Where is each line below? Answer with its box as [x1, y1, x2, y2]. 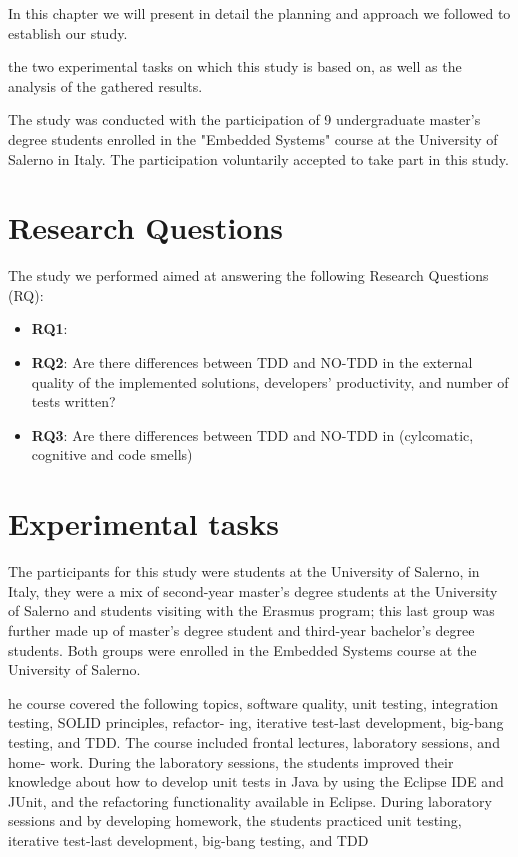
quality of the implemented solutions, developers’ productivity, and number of [31, 371, 509, 392]
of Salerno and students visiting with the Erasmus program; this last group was [8, 600, 495, 621]
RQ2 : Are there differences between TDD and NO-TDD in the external [31, 352, 473, 373]
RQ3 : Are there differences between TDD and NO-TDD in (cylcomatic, [31, 424, 474, 445]
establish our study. [8, 22, 128, 43]
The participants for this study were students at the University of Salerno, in [8, 561, 480, 582]
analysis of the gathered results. [8, 75, 203, 96]
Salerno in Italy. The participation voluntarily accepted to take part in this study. [8, 148, 509, 169]
